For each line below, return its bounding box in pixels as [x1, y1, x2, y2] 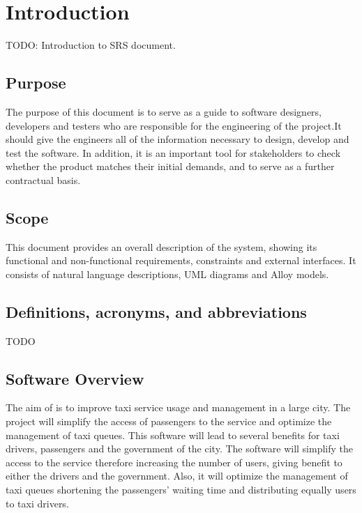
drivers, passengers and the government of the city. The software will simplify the [6, 441, 354, 456]
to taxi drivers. [6, 496, 69, 510]
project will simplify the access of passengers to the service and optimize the [6, 414, 332, 429]
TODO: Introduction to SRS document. [6, 38, 176, 52]
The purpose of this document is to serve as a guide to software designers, [6, 104, 322, 118]
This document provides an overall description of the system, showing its [6, 239, 317, 254]
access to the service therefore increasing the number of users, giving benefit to [6, 454, 342, 469]
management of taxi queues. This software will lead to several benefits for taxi [6, 427, 340, 442]
